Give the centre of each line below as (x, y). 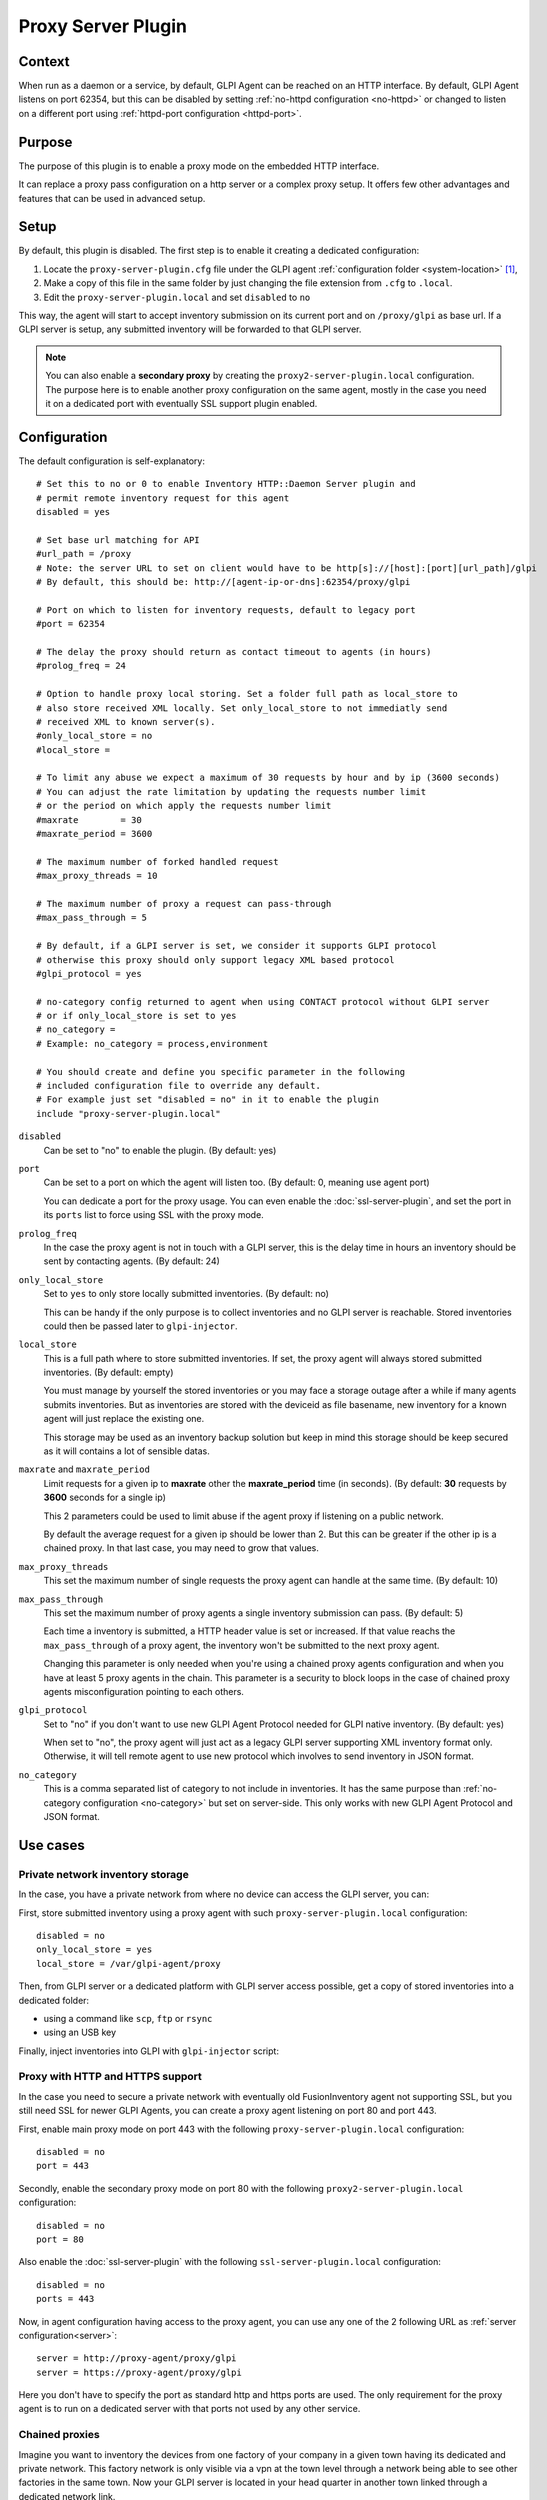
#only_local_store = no (94, 736)
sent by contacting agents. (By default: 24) (131, 1261)
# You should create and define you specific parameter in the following (221, 1071)
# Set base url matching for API (118, 539)
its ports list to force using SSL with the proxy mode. (153, 1215)
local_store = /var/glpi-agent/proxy (129, 1963)
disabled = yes (73, 512)
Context (44, 61)
